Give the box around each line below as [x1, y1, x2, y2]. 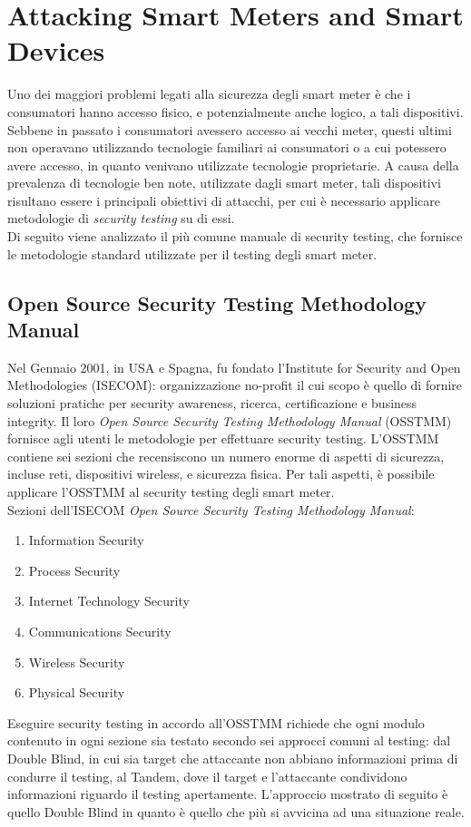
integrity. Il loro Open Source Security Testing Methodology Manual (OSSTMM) [7, 411, 452, 430]
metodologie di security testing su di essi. [7, 209, 235, 228]
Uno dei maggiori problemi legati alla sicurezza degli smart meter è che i [7, 84, 411, 103]
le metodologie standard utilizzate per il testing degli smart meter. [7, 244, 378, 263]
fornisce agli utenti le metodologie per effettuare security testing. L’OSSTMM [7, 429, 439, 448]
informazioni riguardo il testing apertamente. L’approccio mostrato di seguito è [7, 784, 448, 803]
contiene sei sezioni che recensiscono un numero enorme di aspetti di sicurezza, [7, 446, 445, 465]
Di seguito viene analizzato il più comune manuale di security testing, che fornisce [7, 227, 463, 246]
